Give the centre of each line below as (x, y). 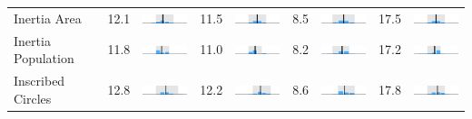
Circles (33, 98)
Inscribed (39, 81)
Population (44, 58)
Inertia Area (48, 18)
